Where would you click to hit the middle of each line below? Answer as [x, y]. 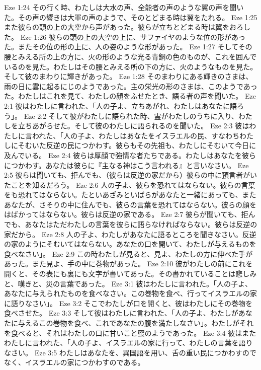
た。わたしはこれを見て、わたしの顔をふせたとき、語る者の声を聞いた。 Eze [130, 96]
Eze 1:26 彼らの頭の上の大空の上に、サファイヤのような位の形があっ [133, 36]
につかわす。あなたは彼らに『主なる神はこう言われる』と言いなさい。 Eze [126, 165]
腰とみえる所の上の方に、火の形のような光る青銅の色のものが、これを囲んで [130, 56]
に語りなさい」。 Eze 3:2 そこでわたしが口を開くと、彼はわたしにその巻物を [128, 303]
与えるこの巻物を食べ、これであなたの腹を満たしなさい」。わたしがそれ [136, 323]
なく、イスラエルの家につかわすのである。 [74, 362]
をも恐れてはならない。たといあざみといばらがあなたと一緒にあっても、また [130, 195]
